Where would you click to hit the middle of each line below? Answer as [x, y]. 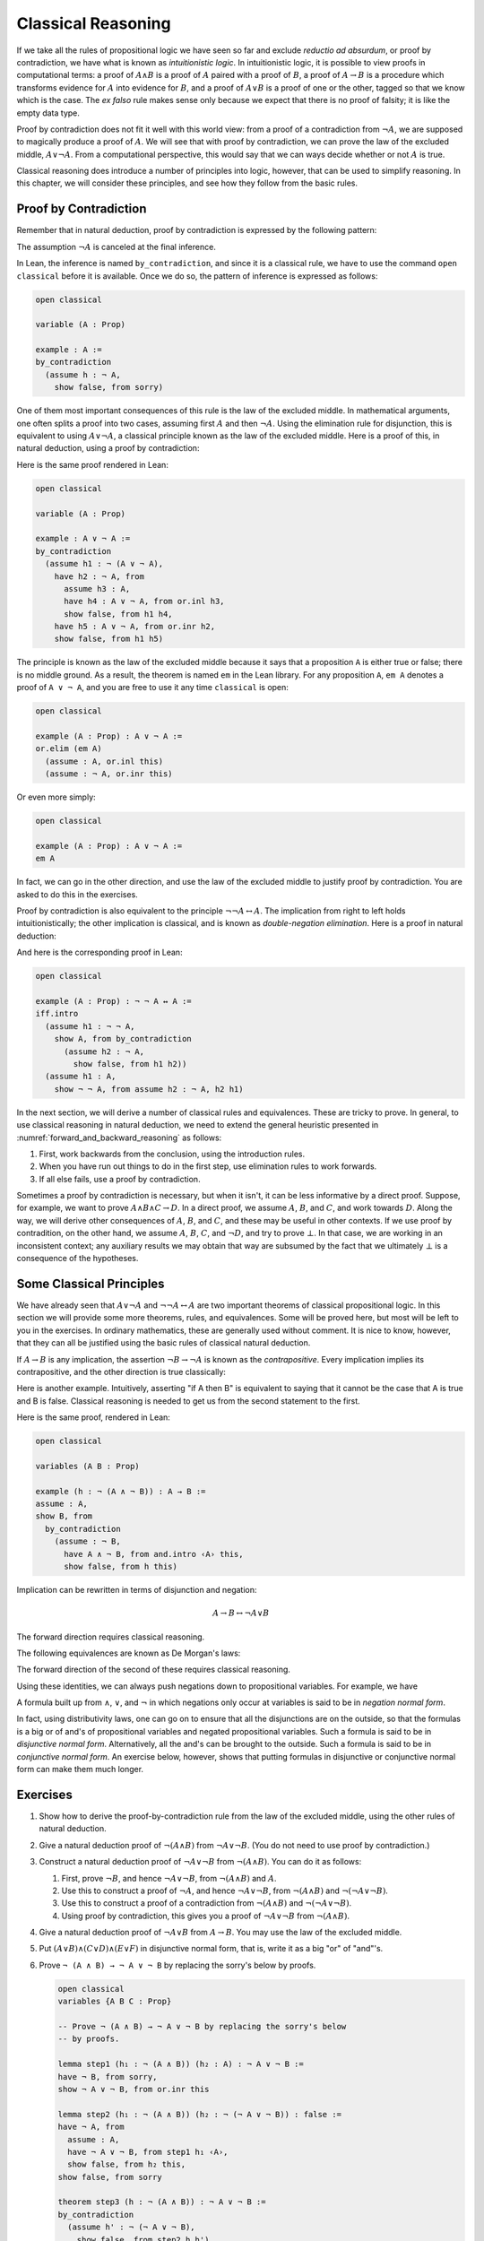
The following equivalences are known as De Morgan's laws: [129, 1653]
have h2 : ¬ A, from [99, 576]
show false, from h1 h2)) [130, 1064]
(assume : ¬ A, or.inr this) [109, 774]
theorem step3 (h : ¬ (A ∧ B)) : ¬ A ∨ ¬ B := [162, 2202]
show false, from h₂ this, [127, 2164]
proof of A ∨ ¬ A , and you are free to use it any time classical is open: [152, 688]
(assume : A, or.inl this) [104, 761]
